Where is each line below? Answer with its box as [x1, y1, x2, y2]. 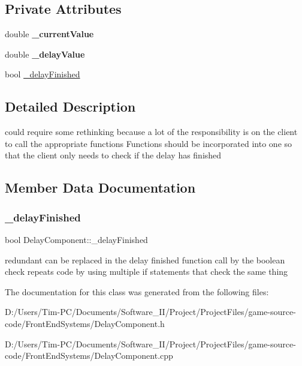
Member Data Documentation [5, 178, 196, 197]
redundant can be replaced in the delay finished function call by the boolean [5, 253, 285, 266]
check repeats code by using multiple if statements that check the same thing [5, 265, 288, 278]
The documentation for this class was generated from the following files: [5, 285, 269, 298]
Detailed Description [5, 97, 136, 116]
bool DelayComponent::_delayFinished [5, 233, 148, 245]
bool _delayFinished [5, 68, 80, 80]
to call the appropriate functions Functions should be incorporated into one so [5, 137, 292, 149]
